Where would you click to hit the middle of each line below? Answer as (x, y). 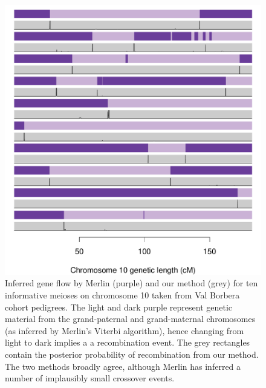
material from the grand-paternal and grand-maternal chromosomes (130, 319)
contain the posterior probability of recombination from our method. (132, 354)
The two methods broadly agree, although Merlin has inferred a (123, 366)
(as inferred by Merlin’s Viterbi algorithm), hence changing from (125, 330)
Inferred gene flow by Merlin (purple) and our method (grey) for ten (131, 283)
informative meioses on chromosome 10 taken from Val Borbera (122, 294)
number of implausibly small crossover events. (90, 378)
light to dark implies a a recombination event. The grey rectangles (128, 342)
